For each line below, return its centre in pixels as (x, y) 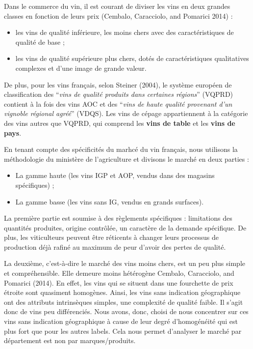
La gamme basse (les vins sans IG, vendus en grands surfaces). (110, 201)
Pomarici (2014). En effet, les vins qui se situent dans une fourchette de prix (119, 282)
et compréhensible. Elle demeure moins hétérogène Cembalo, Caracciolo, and (119, 273)
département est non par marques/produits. (70, 340)
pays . (13, 132)
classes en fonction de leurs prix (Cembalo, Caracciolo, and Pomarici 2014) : (118, 15)
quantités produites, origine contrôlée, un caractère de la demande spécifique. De (125, 227)
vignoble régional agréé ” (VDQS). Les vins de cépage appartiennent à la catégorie (126, 113)
